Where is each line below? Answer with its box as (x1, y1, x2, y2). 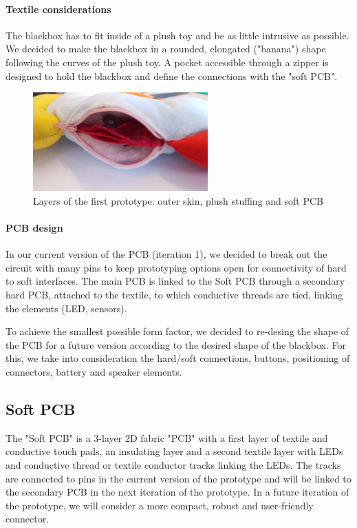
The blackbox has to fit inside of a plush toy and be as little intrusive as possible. (6, 28, 349, 42)
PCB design (6, 221, 63, 235)
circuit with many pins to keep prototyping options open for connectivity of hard (6, 260, 347, 274)
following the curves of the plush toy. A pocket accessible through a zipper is (6, 54, 329, 69)
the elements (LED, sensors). (6, 301, 127, 315)
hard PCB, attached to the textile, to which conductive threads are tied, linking (6, 287, 343, 302)
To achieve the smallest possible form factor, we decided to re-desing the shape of (6, 324, 349, 338)
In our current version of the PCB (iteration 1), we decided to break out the (6, 247, 327, 261)
